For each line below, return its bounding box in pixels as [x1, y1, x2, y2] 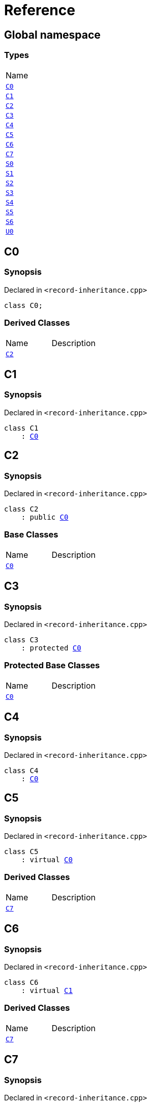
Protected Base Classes [4, 660, 100, 671]
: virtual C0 [21, 856, 73, 864]
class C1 [4, 423, 39, 432]
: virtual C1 [21, 986, 73, 995]
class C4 [4, 766, 39, 775]
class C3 [4, 635, 39, 644]
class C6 [4, 978, 39, 987]
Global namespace [4, 28, 101, 41]
